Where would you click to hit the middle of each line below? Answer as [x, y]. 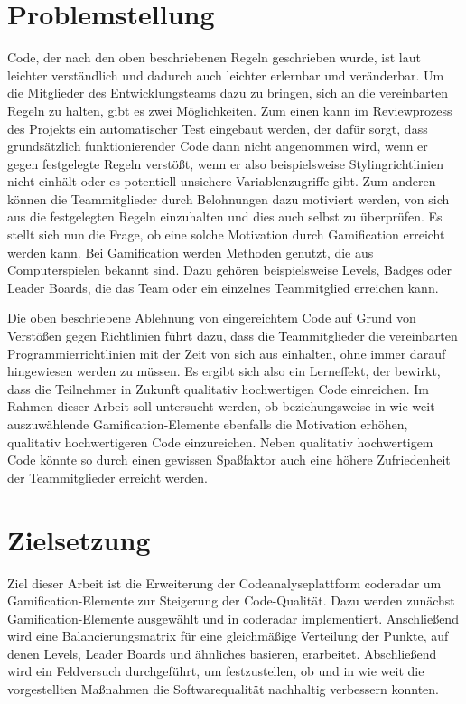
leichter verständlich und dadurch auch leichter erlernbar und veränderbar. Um [226, 75]
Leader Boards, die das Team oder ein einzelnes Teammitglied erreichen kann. [223, 287]
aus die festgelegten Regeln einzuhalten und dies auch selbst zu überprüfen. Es [225, 216]
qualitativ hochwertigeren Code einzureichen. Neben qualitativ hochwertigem [220, 441]
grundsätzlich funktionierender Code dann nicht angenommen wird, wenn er [218, 146]
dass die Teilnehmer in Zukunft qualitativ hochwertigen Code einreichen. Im [218, 388]
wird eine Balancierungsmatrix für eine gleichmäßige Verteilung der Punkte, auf [228, 636]
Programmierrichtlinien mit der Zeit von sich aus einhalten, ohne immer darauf [227, 353]
